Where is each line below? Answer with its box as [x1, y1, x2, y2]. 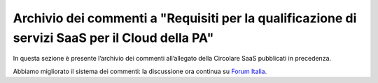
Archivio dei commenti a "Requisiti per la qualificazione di [13, 10, 357, 26]
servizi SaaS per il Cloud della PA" [13, 30, 214, 45]
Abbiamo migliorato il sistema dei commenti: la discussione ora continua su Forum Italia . [13, 67, 267, 75]
